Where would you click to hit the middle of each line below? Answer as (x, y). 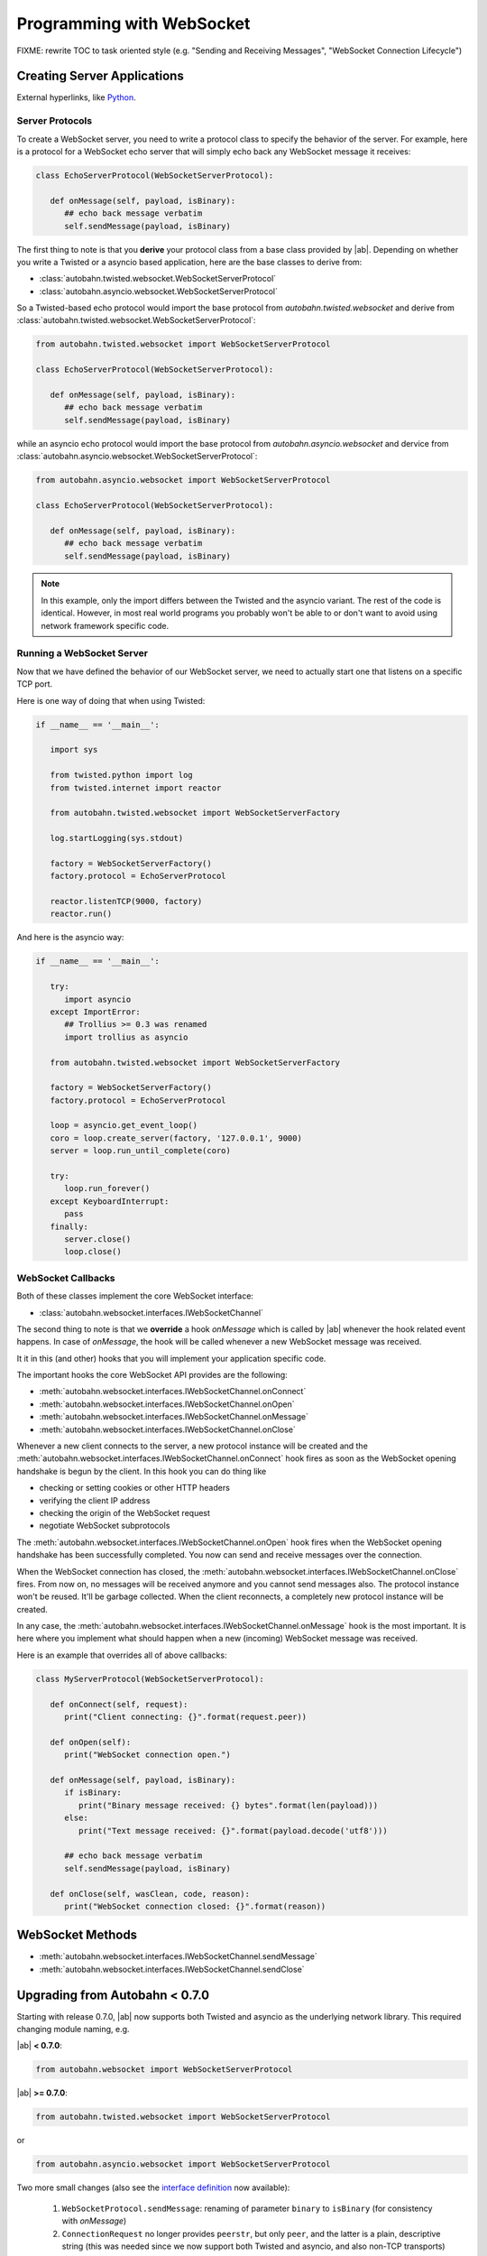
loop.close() (93, 1252)
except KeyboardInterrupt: (110, 1201)
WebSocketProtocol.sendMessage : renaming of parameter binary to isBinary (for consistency (247, 2208)
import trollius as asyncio (126, 1037)
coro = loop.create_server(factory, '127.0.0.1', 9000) (176, 1138)
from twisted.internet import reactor (136, 788)
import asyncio (98, 999)
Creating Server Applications (100, 76)
